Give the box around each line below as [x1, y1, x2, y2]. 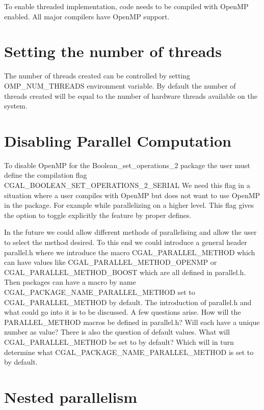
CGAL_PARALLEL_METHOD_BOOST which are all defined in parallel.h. [4, 266, 246, 277]
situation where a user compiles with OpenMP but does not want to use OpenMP [4, 189, 260, 200]
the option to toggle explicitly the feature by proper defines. [4, 209, 192, 220]
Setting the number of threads [4, 41, 222, 62]
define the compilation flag [4, 170, 87, 180]
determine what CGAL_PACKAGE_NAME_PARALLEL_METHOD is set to [4, 346, 254, 357]
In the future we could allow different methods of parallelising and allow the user [4, 227, 257, 237]
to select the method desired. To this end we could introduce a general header [4, 236, 247, 247]
